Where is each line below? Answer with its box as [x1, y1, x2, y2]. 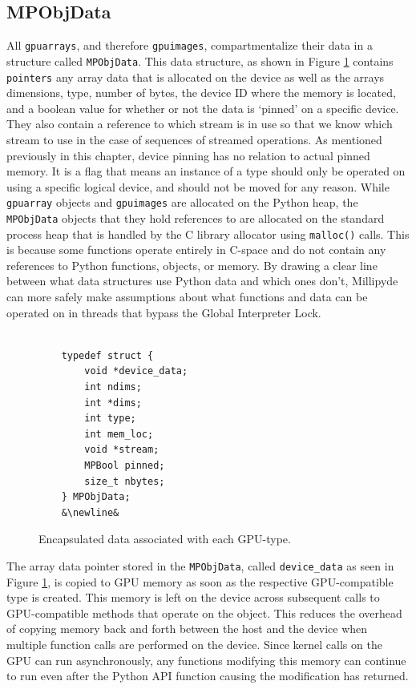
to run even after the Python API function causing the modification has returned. [6, 667, 409, 684]
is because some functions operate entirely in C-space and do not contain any [6, 241, 386, 258]
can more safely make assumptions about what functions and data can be [6, 288, 368, 305]
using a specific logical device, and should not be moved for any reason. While [6, 178, 390, 195]
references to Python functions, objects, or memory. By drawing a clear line [6, 256, 378, 273]
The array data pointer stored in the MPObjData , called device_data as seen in [6, 557, 394, 574]
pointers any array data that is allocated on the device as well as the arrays [6, 68, 385, 85]
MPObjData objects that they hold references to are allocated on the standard [6, 209, 385, 226]
